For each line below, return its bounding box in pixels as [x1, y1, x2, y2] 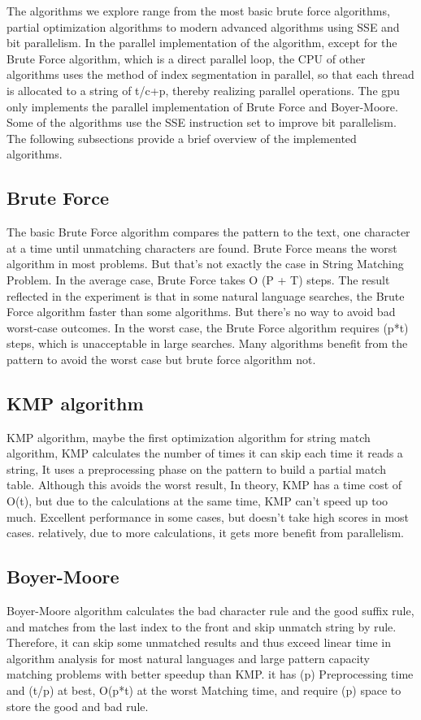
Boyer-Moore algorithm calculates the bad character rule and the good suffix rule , [7, 602, 414, 619]
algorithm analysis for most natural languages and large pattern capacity [7, 649, 370, 666]
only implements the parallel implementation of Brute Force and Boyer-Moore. [7, 98, 398, 115]
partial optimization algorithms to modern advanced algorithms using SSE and [7, 18, 400, 35]
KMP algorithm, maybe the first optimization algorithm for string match [7, 428, 371, 445]
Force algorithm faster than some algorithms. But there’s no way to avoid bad [7, 303, 396, 320]
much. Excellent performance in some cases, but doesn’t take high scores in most [7, 508, 410, 525]
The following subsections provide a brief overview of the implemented [7, 129, 357, 146]
